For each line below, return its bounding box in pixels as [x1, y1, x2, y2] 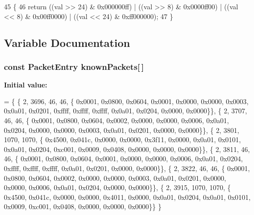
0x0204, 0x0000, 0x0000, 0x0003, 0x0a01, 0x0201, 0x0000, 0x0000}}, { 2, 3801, [4, 125, 239, 135]
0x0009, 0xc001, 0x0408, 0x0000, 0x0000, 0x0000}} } [4, 201, 162, 212]
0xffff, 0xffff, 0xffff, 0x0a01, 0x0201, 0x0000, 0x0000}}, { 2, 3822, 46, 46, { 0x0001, [4, 163, 250, 173]
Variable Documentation [4, 35, 130, 50]
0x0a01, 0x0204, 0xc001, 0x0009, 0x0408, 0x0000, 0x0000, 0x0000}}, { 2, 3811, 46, [4, 144, 250, 154]
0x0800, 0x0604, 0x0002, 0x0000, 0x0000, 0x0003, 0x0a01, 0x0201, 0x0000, [4, 172, 226, 183]
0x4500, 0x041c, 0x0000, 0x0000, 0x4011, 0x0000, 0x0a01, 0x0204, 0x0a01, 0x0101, [4, 192, 251, 202]
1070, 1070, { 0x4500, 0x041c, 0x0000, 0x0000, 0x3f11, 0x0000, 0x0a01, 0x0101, [4, 134, 241, 145]
